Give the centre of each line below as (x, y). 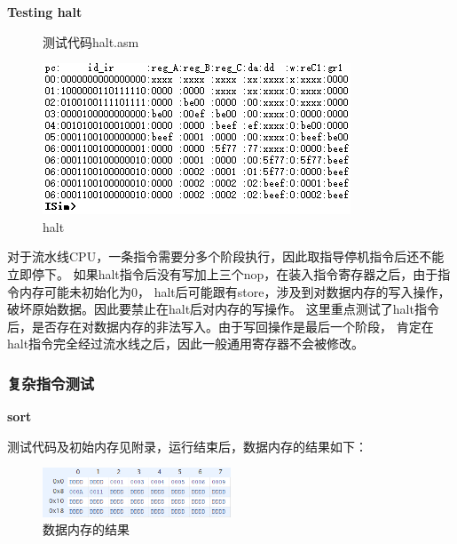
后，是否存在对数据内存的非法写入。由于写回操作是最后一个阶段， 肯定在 (221, 326)
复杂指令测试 (51, 383)
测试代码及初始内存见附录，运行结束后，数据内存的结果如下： (187, 446)
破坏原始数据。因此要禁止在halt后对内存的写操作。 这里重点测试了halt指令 (223, 309)
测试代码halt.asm (91, 41)
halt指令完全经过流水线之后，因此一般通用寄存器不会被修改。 (186, 344)
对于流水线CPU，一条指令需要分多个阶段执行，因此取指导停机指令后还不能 (226, 256)
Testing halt (45, 12)
